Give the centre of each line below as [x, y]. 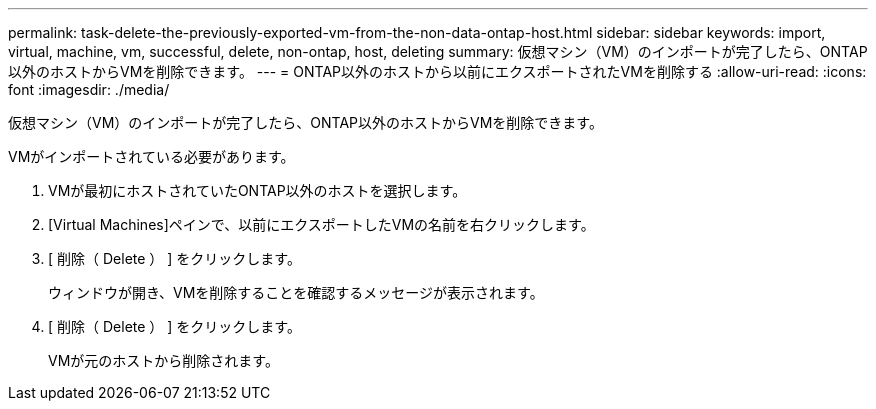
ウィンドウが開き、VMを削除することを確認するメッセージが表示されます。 [296, 292]
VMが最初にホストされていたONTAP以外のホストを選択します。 [257, 190]
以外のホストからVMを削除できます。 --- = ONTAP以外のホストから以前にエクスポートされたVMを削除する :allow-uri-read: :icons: [437, 71]
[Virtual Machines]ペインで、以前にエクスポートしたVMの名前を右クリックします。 [321, 224]
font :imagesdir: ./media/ [89, 89]
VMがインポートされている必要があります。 [151, 156]
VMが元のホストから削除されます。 [163, 360]
